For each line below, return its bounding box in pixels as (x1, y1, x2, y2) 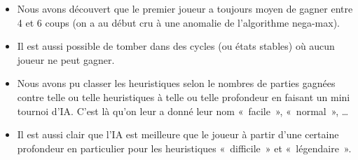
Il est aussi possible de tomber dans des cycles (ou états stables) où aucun (17, 39, 335, 53)
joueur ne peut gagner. (17, 52, 115, 67)
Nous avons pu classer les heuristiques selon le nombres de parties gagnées (17, 76, 336, 91)
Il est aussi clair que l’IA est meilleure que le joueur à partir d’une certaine (17, 127, 339, 142)
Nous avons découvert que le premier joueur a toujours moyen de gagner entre (17, 1, 353, 15)
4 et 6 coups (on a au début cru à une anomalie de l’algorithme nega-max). (17, 15, 340, 29)
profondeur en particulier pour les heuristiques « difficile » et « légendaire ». (17, 140, 352, 155)
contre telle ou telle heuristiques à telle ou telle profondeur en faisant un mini (17, 89, 350, 104)
